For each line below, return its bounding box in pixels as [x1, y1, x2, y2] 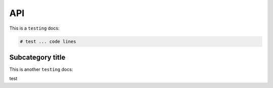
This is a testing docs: [9, 25, 60, 31]
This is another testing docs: [9, 66, 73, 72]
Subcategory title [9, 53, 66, 61]
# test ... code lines [20, 38, 76, 44]
